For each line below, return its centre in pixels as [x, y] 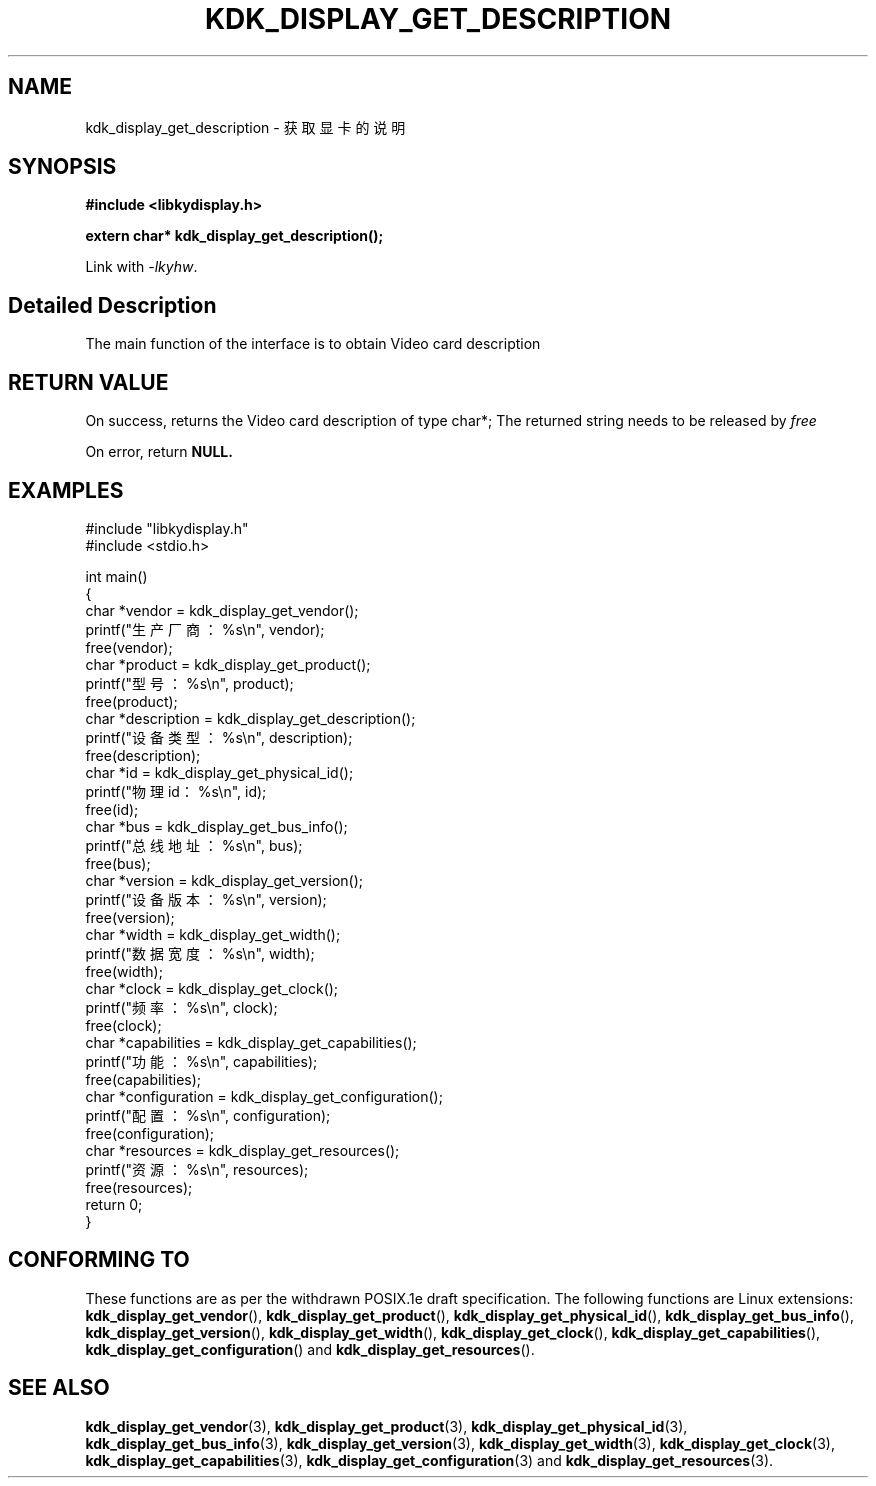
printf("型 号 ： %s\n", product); [189, 683]
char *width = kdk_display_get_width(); [213, 934]
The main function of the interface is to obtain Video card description [313, 344]
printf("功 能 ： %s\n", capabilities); [201, 1061]
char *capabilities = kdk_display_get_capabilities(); [251, 1042]
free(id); [112, 809]
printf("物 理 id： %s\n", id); [176, 791]
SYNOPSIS [62, 167]
